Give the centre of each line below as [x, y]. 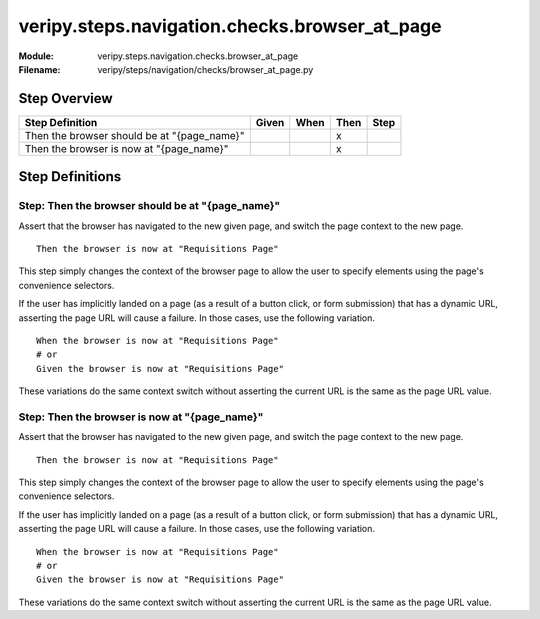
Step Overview [66, 98]
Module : [36, 56]
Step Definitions [70, 176]
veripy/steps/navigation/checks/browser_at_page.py [205, 69]
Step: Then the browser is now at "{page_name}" [141, 417]
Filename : [39, 69]
